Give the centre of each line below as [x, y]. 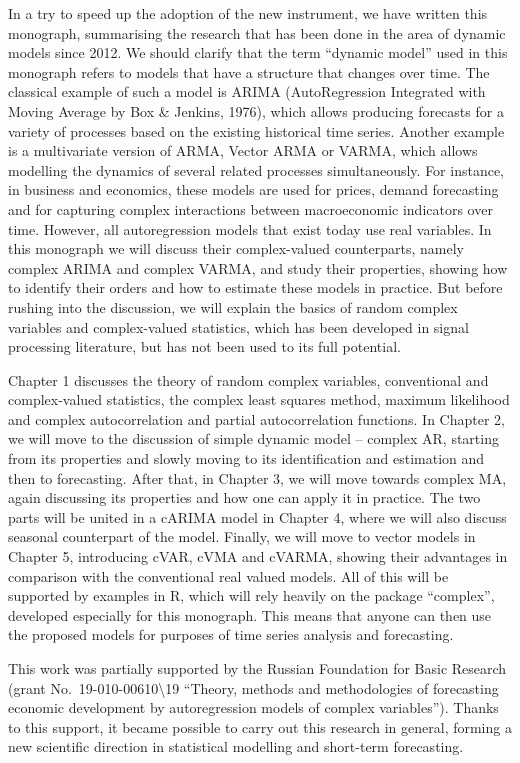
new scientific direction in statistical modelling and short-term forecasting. [236, 746]
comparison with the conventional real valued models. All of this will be [228, 575]
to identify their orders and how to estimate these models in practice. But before [255, 287]
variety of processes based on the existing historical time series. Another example [256, 130]
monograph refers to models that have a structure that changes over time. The [249, 71]
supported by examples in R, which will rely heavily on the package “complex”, [251, 595]
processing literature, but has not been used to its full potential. [204, 346]
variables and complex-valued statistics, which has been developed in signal [238, 326]
